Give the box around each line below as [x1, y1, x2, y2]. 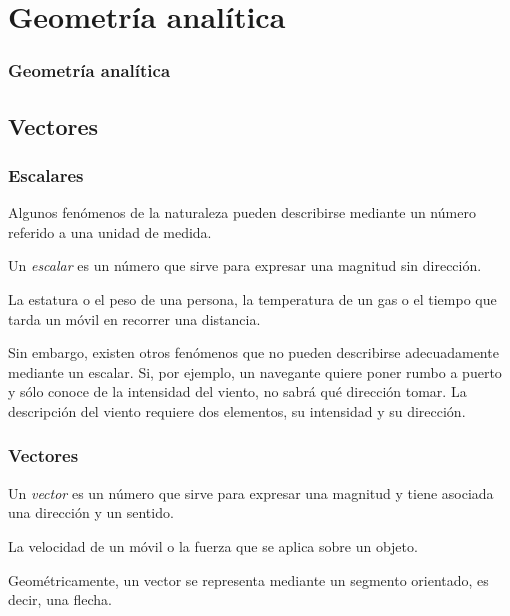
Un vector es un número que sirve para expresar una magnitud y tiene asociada [8, 482, 494, 503]
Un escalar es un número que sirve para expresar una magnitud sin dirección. [8, 255, 482, 276]
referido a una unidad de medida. [8, 221, 212, 242]
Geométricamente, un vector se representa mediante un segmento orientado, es [8, 569, 489, 590]
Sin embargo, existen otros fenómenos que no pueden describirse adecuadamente [8, 342, 499, 363]
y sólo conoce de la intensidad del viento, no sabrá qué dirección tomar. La [8, 381, 467, 402]
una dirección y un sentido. [8, 502, 174, 523]
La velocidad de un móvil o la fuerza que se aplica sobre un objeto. [8, 535, 418, 556]
